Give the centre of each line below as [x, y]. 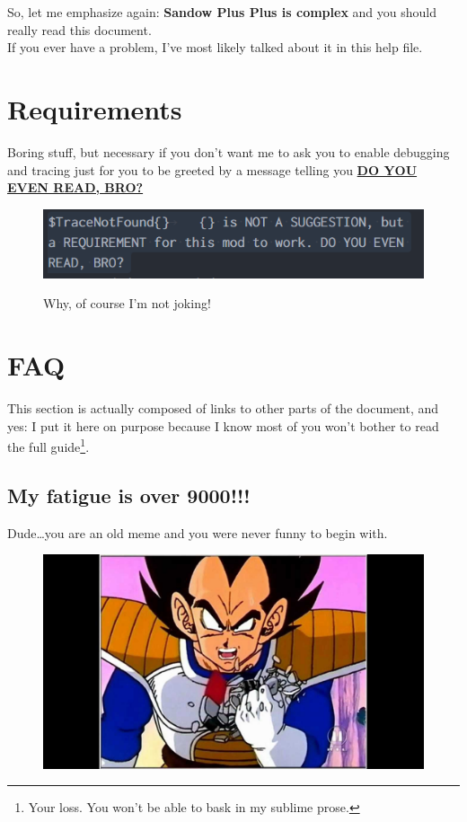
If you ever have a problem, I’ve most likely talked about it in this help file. [215, 47]
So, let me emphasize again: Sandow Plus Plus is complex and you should [222, 12]
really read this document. [79, 29]
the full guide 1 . [48, 445]
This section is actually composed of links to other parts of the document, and [223, 407]
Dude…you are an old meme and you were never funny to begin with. [198, 532]
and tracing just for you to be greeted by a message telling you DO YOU [212, 169]
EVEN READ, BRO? [75, 187]
